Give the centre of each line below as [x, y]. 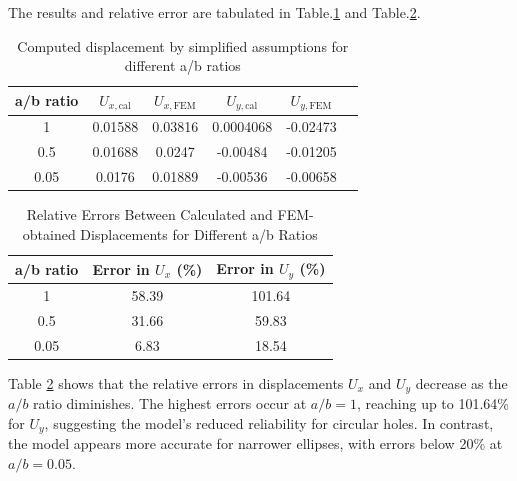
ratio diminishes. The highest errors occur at [170, 403]
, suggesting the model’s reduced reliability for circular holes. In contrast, [269, 422]
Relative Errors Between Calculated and [149, 214]
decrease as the [461, 382]
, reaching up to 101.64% [433, 403]
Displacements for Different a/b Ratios [199, 233]
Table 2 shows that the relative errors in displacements [176, 382]
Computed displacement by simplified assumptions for [183, 45]
